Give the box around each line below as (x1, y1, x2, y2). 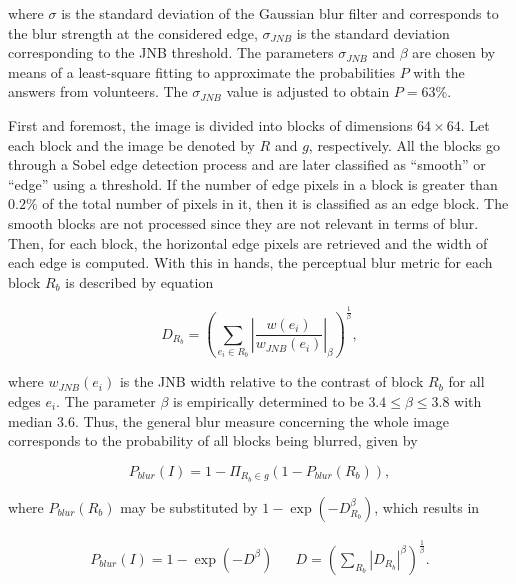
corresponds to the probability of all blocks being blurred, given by (8, 430, 418, 451)
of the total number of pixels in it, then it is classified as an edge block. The (42, 193, 509, 214)
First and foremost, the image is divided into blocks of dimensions (8, 114, 413, 135)
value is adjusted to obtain (226, 81, 390, 102)
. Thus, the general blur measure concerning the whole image (74, 410, 449, 431)
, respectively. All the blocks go (308, 134, 500, 155)
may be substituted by (120, 496, 258, 517)
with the (413, 61, 465, 82)
